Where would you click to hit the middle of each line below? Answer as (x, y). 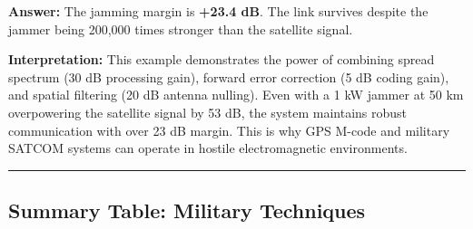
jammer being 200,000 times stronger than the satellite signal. (181, 29)
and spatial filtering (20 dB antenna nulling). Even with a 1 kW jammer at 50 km (236, 95)
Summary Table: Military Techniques (187, 210)
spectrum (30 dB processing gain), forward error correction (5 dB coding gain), (229, 76)
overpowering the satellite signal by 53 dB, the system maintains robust (208, 112)
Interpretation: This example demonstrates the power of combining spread (222, 59)
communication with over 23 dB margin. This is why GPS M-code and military (229, 130)
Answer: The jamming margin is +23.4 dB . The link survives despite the (218, 11)
